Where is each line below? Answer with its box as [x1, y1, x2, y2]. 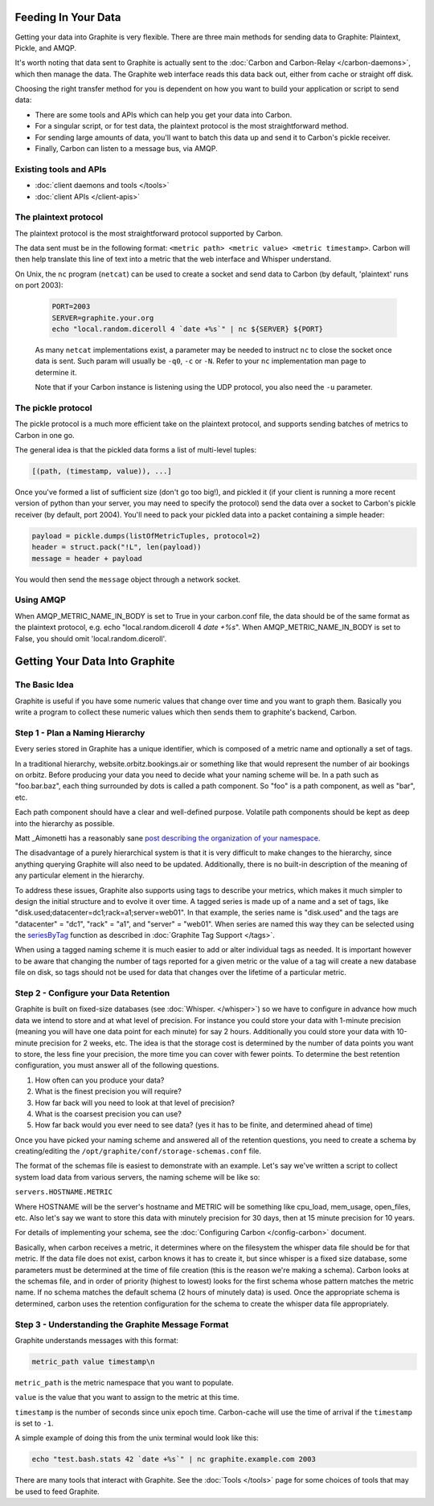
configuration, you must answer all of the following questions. [14, 1061, 219, 1070]
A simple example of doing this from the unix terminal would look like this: [14, 1433, 259, 1443]
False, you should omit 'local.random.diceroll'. [14, 633, 167, 643]
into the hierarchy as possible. [14, 818, 115, 828]
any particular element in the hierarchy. [14, 870, 145, 880]
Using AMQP [14, 595, 66, 606]
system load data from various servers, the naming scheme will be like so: [14, 1172, 260, 1181]
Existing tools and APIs [14, 163, 107, 174]
